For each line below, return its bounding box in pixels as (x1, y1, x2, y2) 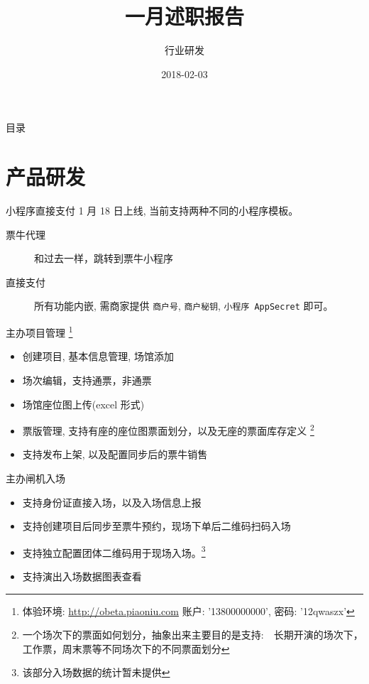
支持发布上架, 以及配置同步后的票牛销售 (22, 447, 208, 462)
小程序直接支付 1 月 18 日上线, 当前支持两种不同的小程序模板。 (6, 203, 299, 218)
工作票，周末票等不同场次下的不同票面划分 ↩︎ (22, 641, 230, 656)
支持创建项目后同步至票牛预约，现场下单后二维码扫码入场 (22, 519, 291, 533)
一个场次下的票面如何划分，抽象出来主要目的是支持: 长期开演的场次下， (22, 627, 363, 642)
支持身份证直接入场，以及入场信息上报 (22, 494, 202, 509)
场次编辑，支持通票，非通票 (22, 372, 152, 387)
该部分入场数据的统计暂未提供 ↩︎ (22, 665, 170, 680)
